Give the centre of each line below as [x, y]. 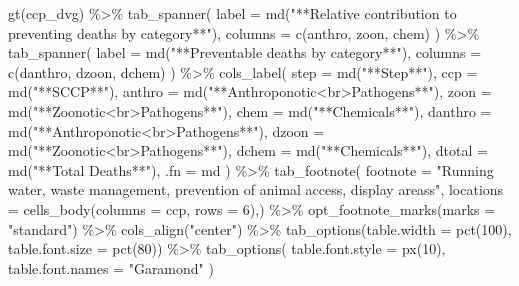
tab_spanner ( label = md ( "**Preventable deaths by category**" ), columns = [245, 52]
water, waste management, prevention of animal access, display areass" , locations [256, 189]
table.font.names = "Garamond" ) [111, 267]
